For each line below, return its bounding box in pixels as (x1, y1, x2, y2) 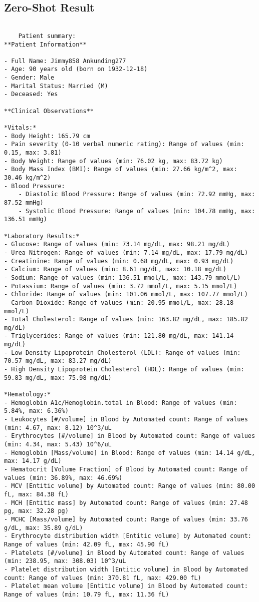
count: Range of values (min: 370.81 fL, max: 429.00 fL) (4, 574, 201, 581)
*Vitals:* (4, 124, 37, 132)
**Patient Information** (4, 41, 87, 48)
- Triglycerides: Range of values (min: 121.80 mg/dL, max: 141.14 (4, 332, 234, 340)
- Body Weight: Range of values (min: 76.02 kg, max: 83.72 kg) (4, 157, 223, 165)
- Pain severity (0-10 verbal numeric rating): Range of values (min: (4, 141, 244, 148)
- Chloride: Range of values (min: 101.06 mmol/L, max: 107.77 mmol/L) (4, 291, 248, 298)
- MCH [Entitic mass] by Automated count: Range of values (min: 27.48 (4, 499, 248, 506)
